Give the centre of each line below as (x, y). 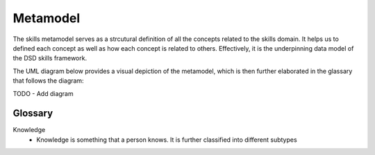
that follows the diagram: (48, 81)
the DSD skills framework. (50, 58)
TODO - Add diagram (43, 93)
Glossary (33, 114)
